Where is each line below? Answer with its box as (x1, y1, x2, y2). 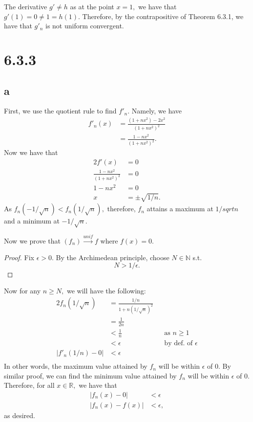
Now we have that (4, 147, 58, 157)
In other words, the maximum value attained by (4, 361, 148, 371)
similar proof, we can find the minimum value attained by (4, 370, 177, 380)
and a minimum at (4, 216, 60, 226)
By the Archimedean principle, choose (56, 252, 169, 262)
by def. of (164, 340, 193, 347)
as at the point (70, 1, 114, 11)
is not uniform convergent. (45, 21, 124, 31)
